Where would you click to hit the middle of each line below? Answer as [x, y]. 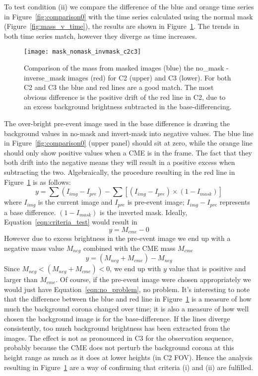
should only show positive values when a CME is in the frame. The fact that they [128, 152]
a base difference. [30, 212]
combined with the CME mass [129, 248]
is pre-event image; [156, 202]
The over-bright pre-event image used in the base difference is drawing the [117, 123]
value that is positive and [207, 268]
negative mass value [34, 248]
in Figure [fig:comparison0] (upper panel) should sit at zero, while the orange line [128, 143]
